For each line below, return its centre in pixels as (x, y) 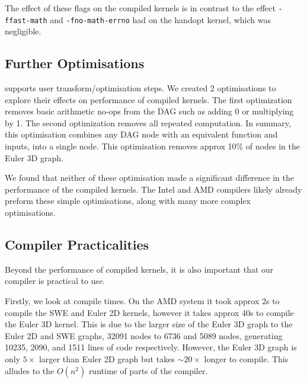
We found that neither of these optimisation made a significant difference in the (149, 178)
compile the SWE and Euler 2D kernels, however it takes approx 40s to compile (149, 312)
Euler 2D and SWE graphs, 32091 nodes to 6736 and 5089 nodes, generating (144, 335)
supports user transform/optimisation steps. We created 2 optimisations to (140, 88)
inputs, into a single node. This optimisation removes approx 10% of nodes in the (152, 146)
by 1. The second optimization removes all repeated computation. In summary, (148, 122)
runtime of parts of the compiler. (148, 370)
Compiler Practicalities (77, 245)
